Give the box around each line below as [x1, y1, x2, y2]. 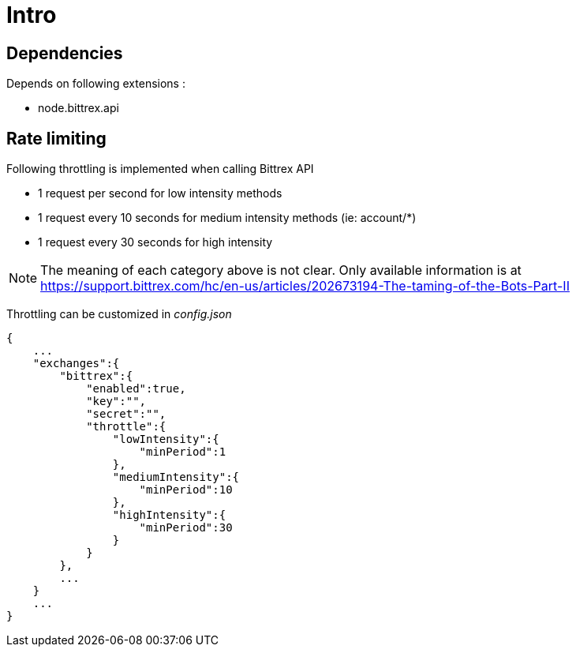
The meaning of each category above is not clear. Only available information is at [40, 262, 522, 279]
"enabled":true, [86, 382, 186, 396]
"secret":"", [86, 407, 166, 421]
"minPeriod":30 [139, 521, 233, 535]
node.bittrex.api [38, 101, 119, 115]
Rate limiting [6, 128, 107, 148]
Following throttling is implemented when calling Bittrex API [6, 162, 314, 176]
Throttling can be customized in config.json [6, 307, 232, 321]
